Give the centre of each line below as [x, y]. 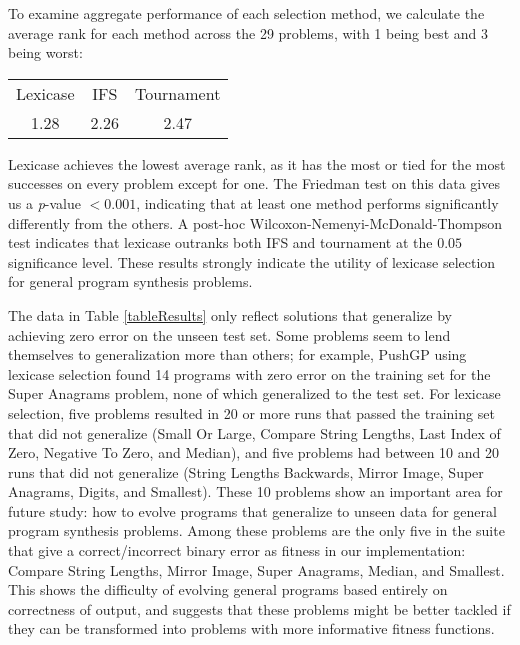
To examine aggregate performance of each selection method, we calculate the [246, 13]
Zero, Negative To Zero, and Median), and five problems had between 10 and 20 [253, 452]
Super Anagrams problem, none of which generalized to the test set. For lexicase [254, 393]
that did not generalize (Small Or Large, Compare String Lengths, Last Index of [254, 432]
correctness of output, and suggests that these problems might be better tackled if [259, 608]
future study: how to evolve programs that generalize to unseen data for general [252, 510]
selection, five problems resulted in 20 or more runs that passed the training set [251, 412]
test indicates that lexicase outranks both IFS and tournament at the [220, 242]
